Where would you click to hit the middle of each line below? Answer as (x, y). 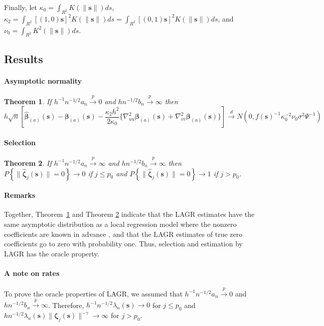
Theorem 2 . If (28, 162)
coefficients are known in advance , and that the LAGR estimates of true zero (123, 234)
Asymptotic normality (43, 80)
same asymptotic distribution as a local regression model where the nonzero (120, 224)
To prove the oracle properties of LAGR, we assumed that (93, 293)
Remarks (20, 195)
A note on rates (32, 273)
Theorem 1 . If (28, 101)
